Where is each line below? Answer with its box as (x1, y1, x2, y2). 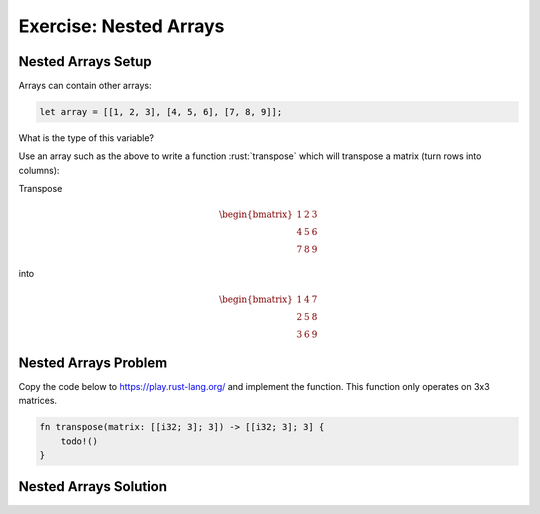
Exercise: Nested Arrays (18, 15, 225, 37)
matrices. (18, 395, 58, 407)
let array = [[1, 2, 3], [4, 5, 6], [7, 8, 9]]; (39, 106, 283, 118)
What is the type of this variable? (18, 132, 155, 144)
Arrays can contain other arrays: (18, 80, 152, 92)
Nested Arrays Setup (18, 53, 152, 70)
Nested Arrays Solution (18, 478, 168, 495)
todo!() (60, 435, 99, 447)
